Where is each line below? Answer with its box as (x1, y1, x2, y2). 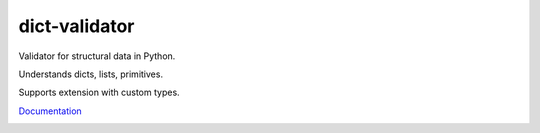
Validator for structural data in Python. (18, 50, 176, 62)
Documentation (18, 105, 82, 117)
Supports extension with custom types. (18, 86, 180, 99)
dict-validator (18, 15, 135, 37)
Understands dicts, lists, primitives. (18, 68, 164, 80)
